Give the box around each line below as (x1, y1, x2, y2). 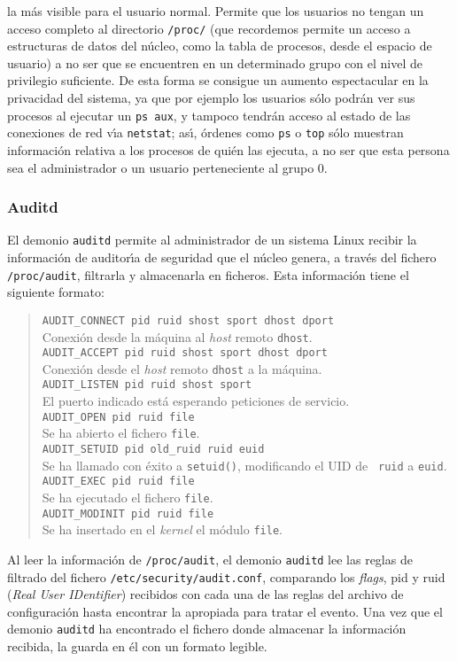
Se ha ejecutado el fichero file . (42, 488, 213, 506)
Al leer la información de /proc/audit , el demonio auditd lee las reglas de (7, 549, 413, 568)
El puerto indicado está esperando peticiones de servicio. (42, 392, 350, 410)
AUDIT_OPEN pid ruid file (42, 410, 195, 424)
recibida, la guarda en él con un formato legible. (7, 637, 267, 656)
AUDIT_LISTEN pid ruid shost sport (42, 378, 252, 392)
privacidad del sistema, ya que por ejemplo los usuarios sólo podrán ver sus (7, 89, 415, 107)
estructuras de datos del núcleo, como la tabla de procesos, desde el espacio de (7, 36, 432, 55)
